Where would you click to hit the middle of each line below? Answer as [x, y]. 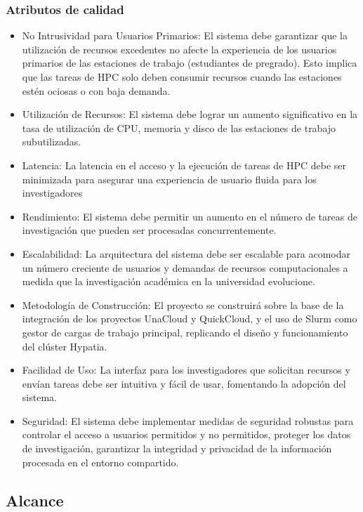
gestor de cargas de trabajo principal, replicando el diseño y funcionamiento [185, 332]
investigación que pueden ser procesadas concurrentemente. [149, 230]
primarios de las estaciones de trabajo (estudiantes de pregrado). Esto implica [190, 63]
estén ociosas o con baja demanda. [96, 90]
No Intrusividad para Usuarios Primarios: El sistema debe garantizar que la [185, 35]
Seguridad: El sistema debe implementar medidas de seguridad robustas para [188, 420]
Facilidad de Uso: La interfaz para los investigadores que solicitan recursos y [186, 370]
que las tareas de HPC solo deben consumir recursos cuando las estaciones [182, 77]
